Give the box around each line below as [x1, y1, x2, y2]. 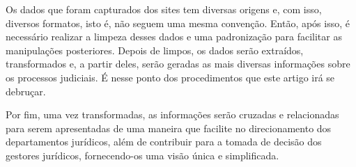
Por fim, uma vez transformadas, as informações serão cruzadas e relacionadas [6, 107, 339, 122]
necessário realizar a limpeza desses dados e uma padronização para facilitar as [6, 29, 342, 44]
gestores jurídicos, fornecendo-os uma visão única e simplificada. [6, 148, 279, 162]
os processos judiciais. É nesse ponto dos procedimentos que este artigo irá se [6, 70, 335, 84]
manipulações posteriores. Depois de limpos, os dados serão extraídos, [6, 42, 304, 57]
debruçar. [6, 83, 46, 98]
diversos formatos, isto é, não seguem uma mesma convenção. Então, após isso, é [6, 15, 350, 30]
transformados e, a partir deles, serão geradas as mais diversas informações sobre [6, 56, 350, 71]
